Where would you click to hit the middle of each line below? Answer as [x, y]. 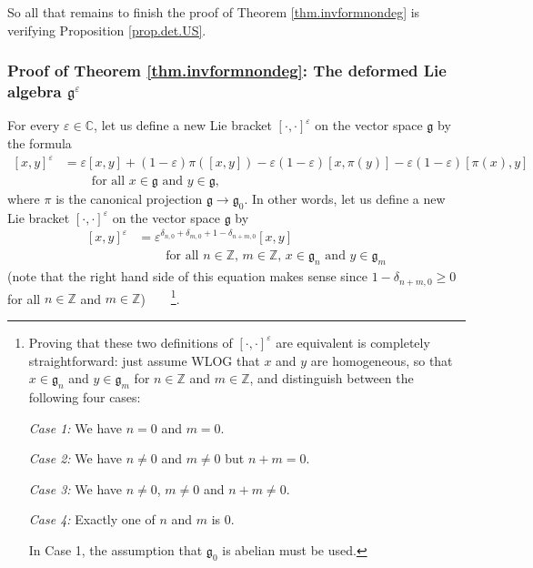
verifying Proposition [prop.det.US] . [107, 30]
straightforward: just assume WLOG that [144, 360]
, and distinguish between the [332, 378]
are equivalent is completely [353, 342]
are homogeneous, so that [382, 360]
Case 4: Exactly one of [92, 519]
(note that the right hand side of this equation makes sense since [187, 276]
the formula [40, 142]
